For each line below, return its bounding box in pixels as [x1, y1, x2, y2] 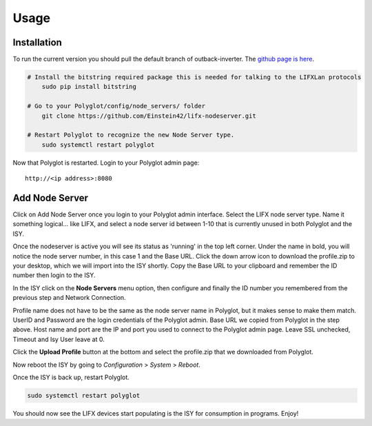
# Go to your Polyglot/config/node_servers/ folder [27, 102, 206, 110]
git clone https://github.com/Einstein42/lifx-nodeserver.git [41, 112, 256, 120]
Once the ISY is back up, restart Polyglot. [12, 373, 130, 381]
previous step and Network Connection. [12, 294, 127, 302]
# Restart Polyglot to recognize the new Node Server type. [27, 131, 235, 139]
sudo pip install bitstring [41, 83, 137, 91]
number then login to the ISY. [12, 271, 96, 279]
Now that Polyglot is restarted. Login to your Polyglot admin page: [12, 159, 200, 167]
